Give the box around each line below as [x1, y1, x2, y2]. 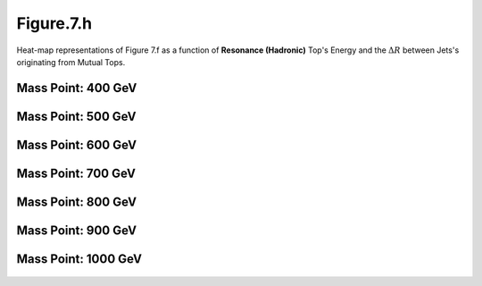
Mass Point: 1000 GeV [16, 251, 143, 266]
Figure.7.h [16, 13, 93, 33]
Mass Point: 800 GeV [16, 194, 137, 209]
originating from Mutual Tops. [16, 56, 126, 67]
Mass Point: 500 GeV [16, 108, 137, 124]
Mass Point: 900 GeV [16, 223, 137, 238]
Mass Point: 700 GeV [16, 165, 136, 181]
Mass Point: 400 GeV [16, 80, 137, 96]
